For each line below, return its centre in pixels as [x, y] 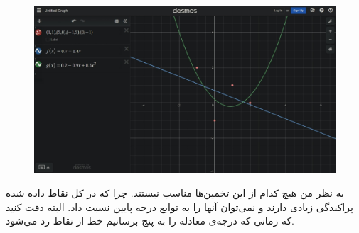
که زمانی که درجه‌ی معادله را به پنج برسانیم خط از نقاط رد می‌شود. [150, 221]
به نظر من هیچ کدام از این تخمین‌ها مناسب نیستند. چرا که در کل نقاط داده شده [175, 193]
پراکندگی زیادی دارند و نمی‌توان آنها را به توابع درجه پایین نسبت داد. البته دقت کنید [179, 206]
